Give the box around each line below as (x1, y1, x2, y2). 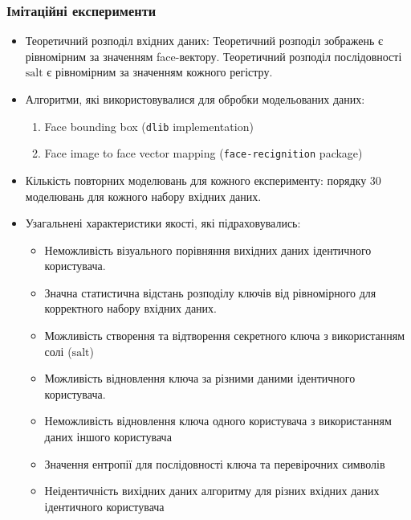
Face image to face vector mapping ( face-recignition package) (44, 145, 363, 162)
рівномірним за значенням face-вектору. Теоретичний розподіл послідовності (25, 47, 402, 64)
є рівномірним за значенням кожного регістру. (47, 63, 273, 80)
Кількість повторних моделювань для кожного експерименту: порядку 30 (25, 171, 381, 188)
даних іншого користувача (44, 428, 172, 445)
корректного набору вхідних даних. (44, 300, 217, 317)
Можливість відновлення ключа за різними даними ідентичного (44, 370, 356, 387)
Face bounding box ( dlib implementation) (44, 117, 254, 134)
